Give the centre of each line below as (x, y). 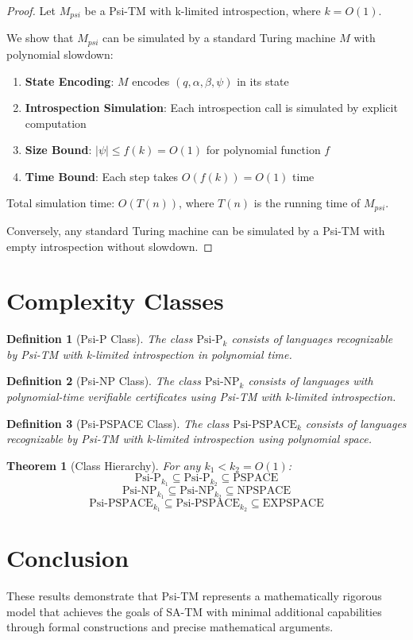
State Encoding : (69, 81)
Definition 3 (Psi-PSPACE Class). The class (118, 423)
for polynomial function (263, 150)
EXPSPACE (293, 504)
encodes (151, 81)
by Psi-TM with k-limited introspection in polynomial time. (149, 354)
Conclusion (68, 558)
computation (56, 123)
